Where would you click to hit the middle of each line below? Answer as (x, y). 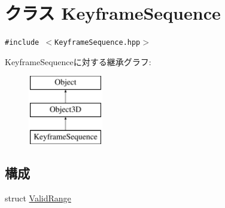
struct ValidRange (38, 198)
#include (22, 43)
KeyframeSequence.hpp (98, 43)
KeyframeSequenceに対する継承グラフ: (78, 61)
